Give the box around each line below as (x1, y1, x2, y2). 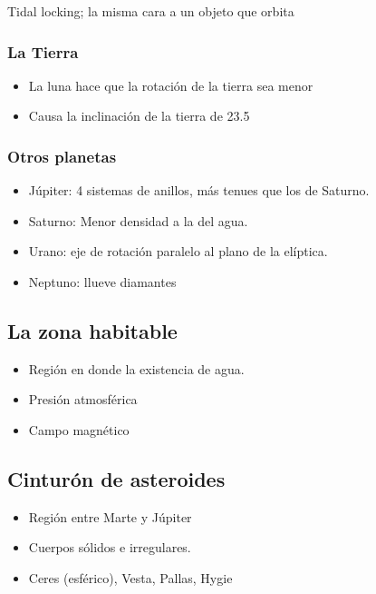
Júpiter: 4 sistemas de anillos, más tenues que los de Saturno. (28, 181, 370, 200)
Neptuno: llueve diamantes (28, 272, 177, 291)
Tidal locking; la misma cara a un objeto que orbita (7, 2, 294, 20)
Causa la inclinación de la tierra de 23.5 (28, 106, 250, 125)
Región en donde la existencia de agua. (28, 359, 245, 378)
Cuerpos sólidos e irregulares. (28, 538, 191, 557)
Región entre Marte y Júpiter (28, 507, 192, 526)
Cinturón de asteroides (7, 464, 226, 492)
